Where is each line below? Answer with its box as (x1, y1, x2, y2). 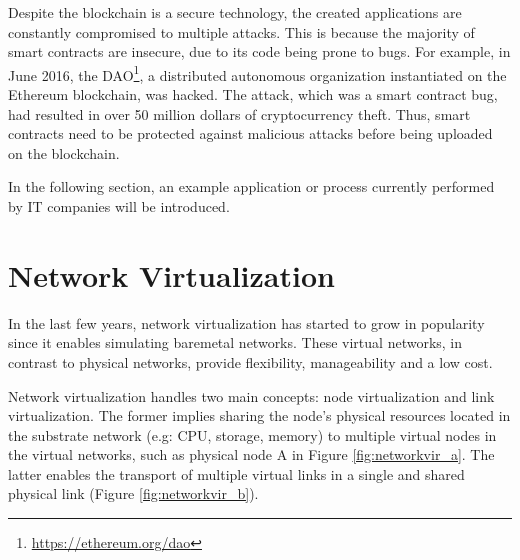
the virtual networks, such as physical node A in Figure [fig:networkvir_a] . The (8, 444, 495, 465)
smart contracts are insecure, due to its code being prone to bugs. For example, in (8, 41, 511, 62)
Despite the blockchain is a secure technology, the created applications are (8, 2, 462, 22)
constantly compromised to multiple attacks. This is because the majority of (8, 21, 475, 42)
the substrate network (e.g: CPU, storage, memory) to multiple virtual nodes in (8, 424, 497, 445)
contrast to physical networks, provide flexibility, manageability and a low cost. (8, 351, 493, 372)
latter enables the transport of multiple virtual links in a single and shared (8, 463, 465, 484)
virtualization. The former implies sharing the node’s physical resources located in (8, 405, 511, 426)
